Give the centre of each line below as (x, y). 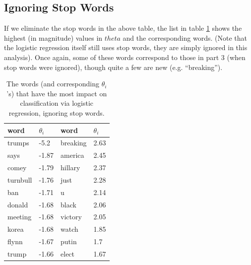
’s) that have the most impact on (57, 93)
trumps (18, 143)
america (72, 155)
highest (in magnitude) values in (53, 37)
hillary (70, 167)
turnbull (20, 179)
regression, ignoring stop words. (57, 112)
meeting (20, 217)
